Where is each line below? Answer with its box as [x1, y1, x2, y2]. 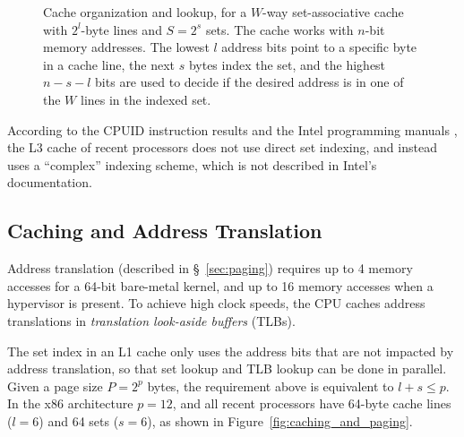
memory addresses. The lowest [43, 38, 210, 56]
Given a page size [7, 376, 103, 395]
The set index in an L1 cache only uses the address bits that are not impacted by [7, 341, 454, 360]
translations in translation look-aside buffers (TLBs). [7, 311, 296, 330]
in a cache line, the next [43, 55, 175, 73]
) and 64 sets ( [39, 411, 119, 430]
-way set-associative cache [262, 3, 404, 21]
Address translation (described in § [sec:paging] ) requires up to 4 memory [7, 259, 413, 278]
